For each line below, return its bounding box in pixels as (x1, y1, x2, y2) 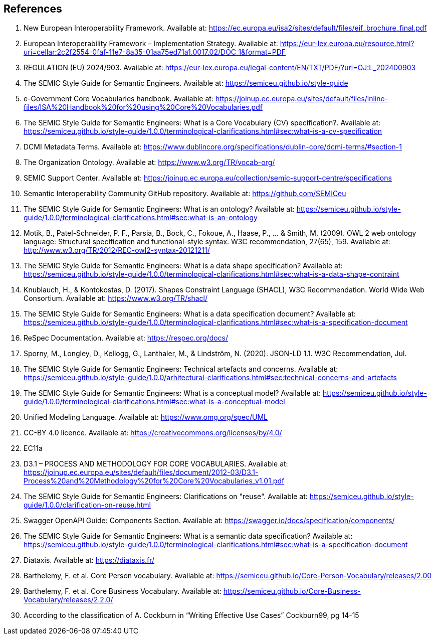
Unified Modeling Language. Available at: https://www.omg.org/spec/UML (24, 413, 268, 422)
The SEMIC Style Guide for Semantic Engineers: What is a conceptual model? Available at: (24, 389, 321, 398)
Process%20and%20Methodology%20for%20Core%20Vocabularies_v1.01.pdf (24, 476, 285, 486)
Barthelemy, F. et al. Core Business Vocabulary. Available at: (24, 587, 222, 596)
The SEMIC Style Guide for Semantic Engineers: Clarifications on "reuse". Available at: (24, 492, 308, 501)
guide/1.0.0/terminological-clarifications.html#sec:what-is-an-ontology (24, 213, 258, 222)
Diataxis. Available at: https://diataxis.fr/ (24, 556, 155, 565)
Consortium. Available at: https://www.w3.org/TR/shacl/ (24, 294, 207, 303)
